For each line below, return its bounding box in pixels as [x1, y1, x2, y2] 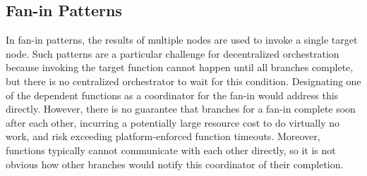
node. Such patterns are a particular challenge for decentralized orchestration [6, 46, 339, 61]
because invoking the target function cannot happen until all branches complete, [6, 60, 354, 75]
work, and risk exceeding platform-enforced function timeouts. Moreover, [6, 129, 320, 144]
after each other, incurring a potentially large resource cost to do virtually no [6, 115, 339, 130]
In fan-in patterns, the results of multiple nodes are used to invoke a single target [6, 32, 358, 47]
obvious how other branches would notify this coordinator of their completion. [6, 156, 344, 171]
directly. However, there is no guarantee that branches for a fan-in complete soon [6, 101, 356, 116]
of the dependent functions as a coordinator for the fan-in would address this [6, 87, 339, 102]
